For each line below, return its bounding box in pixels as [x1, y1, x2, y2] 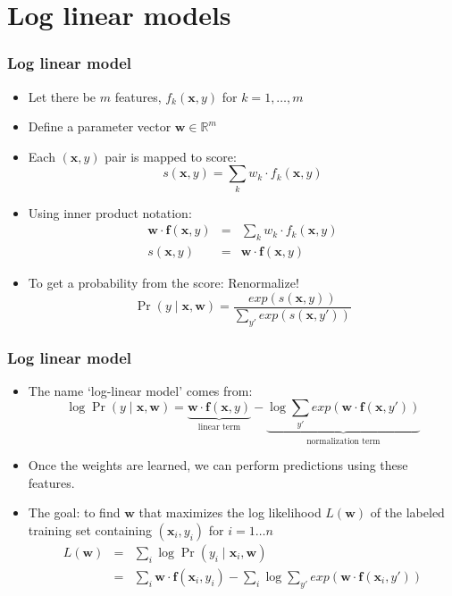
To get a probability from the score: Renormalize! [28, 273, 299, 292]
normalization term [306, 436, 381, 446]
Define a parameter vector [28, 117, 172, 136]
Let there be [28, 87, 96, 105]
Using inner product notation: [28, 203, 192, 222]
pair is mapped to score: [105, 147, 237, 165]
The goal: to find [28, 503, 121, 522]
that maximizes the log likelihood [138, 503, 322, 522]
